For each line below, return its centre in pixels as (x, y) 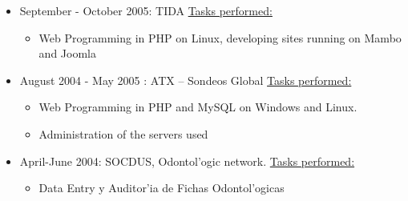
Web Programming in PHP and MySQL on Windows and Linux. (198, 107)
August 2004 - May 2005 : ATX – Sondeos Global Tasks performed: (186, 80)
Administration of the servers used (123, 133)
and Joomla (67, 53)
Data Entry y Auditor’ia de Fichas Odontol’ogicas (162, 188)
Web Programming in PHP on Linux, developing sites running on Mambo (220, 37)
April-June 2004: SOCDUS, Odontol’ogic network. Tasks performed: (187, 161)
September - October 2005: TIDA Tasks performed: (146, 10)
